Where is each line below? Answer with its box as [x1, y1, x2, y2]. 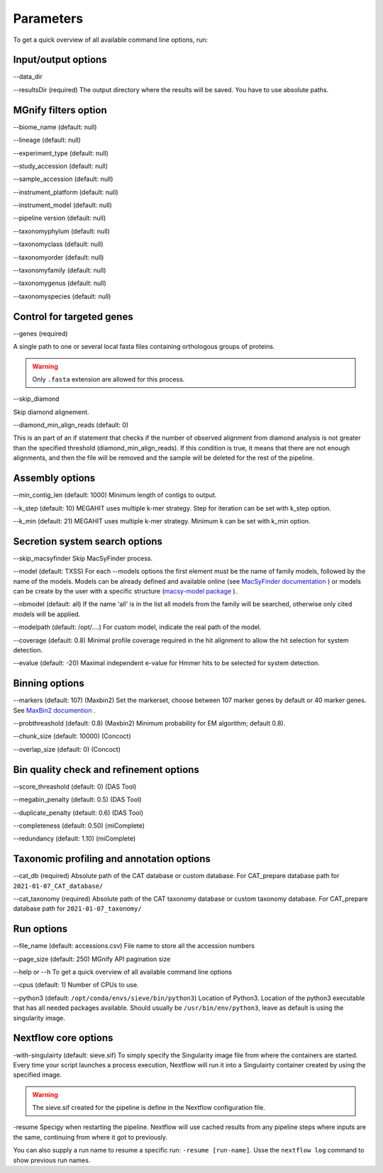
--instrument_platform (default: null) [13, 188, 118, 196]
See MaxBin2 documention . [13, 706, 96, 714]
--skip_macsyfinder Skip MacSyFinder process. [13, 554, 152, 562]
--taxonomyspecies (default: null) [13, 291, 111, 301]
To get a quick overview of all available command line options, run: [13, 35, 209, 44]
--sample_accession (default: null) [13, 174, 113, 184]
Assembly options [13, 472, 96, 484]
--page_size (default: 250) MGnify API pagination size [13, 955, 171, 963]
